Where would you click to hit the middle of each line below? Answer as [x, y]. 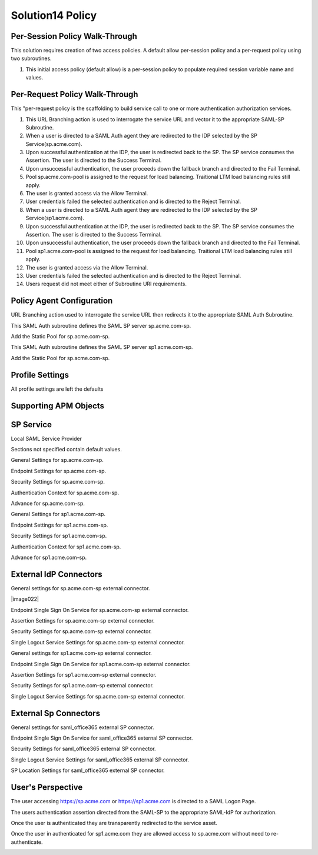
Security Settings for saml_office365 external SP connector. [83, 749]
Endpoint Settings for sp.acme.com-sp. [59, 471]
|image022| [25, 599]
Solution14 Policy [54, 15]
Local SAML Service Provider [47, 438]
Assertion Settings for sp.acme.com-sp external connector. [83, 621]
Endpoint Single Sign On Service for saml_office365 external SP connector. [102, 738]
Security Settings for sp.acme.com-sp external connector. [82, 631]
